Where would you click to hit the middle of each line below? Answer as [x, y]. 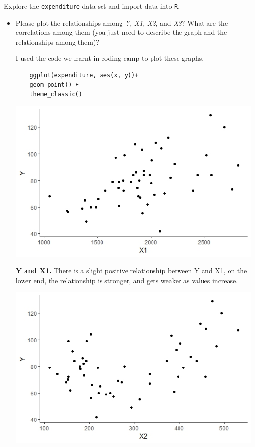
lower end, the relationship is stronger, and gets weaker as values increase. [127, 280]
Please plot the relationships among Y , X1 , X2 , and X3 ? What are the [122, 22]
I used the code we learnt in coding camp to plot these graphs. [110, 58]
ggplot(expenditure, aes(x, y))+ [84, 75]
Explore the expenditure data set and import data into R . [92, 6]
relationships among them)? [57, 41]
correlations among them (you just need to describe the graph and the [121, 32]
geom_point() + [54, 85]
